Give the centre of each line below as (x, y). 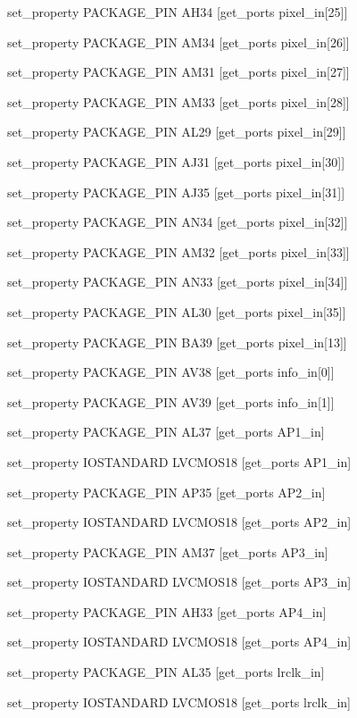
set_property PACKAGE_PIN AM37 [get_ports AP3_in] (168, 551)
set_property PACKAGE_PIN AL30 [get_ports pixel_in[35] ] (177, 311)
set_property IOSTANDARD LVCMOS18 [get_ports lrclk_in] (179, 701)
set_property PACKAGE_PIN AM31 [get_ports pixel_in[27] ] (178, 72)
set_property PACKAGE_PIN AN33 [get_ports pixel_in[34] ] (178, 282)
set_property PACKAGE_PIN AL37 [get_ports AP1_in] (166, 432)
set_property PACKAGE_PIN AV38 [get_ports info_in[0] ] (171, 372)
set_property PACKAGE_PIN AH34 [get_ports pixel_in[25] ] (178, 12)
